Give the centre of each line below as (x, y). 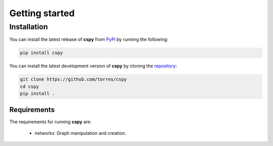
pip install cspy (41, 53)
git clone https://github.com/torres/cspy (73, 79)
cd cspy (29, 86)
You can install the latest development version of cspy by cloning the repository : (93, 66)
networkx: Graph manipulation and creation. (80, 133)
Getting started (42, 13)
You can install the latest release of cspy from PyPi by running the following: (89, 39)
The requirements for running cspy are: (51, 122)
